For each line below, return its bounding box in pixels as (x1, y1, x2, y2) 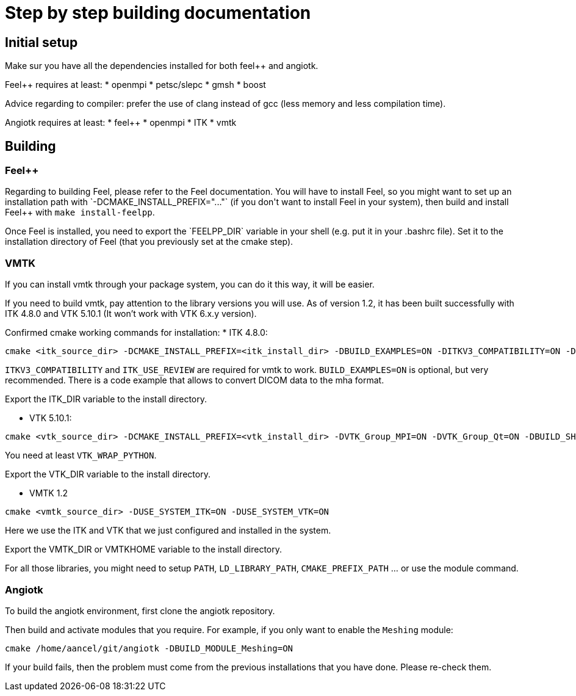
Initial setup (5, 34, 78, 50)
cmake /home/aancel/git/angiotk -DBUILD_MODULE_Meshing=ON (5, 643, 293, 653)
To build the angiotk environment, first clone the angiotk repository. (5, 605, 275, 616)
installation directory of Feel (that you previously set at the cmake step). (5, 236, 293, 247)
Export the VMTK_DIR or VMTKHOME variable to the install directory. (5, 544, 283, 555)
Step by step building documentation (5, 2, 311, 23)
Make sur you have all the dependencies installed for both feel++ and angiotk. (5, 60, 319, 71)
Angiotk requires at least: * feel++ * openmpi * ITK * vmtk (5, 117, 237, 128)
